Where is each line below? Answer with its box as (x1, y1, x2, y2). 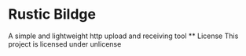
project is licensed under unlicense (8, 39, 122, 48)
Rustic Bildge (8, 5, 97, 23)
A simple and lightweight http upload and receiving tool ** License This (8, 31, 239, 40)
